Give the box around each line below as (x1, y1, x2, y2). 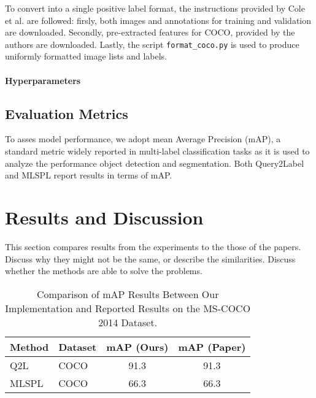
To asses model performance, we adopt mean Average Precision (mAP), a (5, 132, 281, 145)
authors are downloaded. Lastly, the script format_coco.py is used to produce (5, 37, 299, 50)
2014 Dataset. (98, 315, 158, 329)
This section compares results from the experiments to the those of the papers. (5, 240, 301, 253)
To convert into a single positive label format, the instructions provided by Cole (5, 2, 305, 14)
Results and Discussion (5, 204, 204, 229)
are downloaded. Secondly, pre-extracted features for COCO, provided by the (5, 26, 295, 39)
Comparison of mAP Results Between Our (36, 286, 219, 301)
